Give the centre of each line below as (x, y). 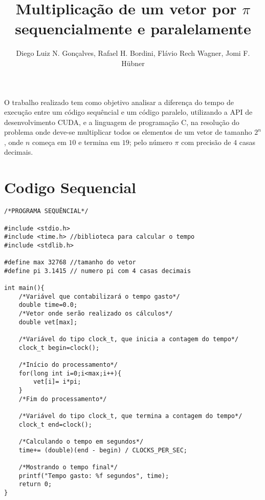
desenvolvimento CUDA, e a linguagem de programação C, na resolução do (122, 122)
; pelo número (151, 142)
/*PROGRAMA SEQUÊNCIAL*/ (46, 211)
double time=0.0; (48, 305)
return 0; (35, 484)
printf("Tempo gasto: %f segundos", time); (94, 476)
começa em (49, 142)
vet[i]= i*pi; (57, 382)
